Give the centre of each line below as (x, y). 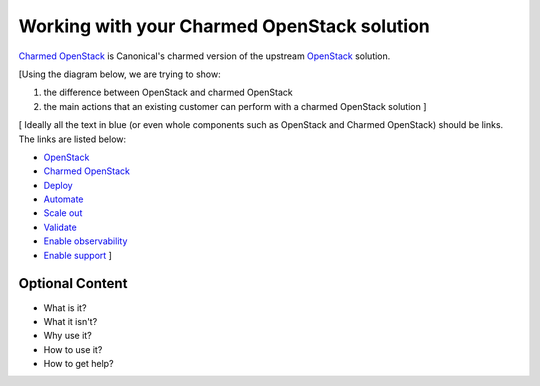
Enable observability (85, 241)
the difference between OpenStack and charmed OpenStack (168, 92)
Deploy (58, 185)
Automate (63, 199)
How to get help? (78, 364)
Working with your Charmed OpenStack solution (224, 26)
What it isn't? (70, 321)
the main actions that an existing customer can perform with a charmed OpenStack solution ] (235, 106)
